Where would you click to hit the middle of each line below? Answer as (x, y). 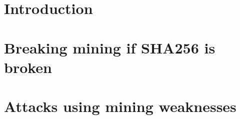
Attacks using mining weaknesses (120, 106)
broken (28, 67)
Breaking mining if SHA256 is (110, 47)
